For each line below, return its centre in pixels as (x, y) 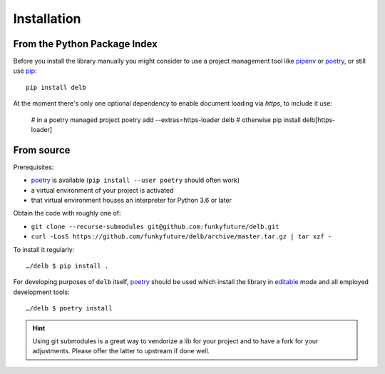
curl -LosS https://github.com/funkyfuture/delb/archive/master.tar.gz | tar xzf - (181, 237)
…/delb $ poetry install (69, 308)
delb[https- (319, 120)
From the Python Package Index (86, 44)
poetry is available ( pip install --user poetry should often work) (135, 180)
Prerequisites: (34, 167)
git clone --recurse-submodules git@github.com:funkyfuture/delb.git (155, 226)
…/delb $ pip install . (67, 266)
